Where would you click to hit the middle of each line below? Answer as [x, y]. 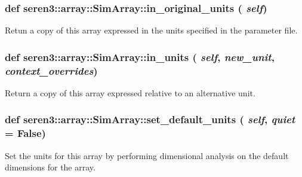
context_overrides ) [51, 70]
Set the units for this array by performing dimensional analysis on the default [147, 155]
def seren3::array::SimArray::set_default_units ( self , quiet [150, 119]
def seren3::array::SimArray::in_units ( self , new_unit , [140, 57]
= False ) [25, 133]
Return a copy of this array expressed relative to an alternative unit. [130, 92]
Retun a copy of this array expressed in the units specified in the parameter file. [151, 30]
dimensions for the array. [50, 167]
